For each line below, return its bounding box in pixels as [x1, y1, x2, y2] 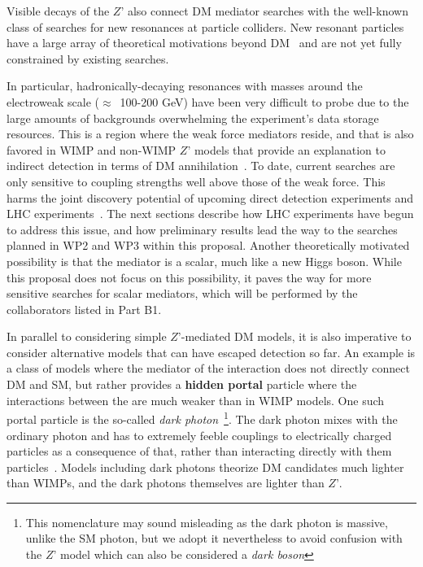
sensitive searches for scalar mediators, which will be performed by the [7, 285, 358, 302]
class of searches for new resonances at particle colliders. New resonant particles [7, 18, 404, 35]
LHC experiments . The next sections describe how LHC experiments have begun [7, 205, 414, 222]
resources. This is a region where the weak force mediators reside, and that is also [7, 125, 414, 142]
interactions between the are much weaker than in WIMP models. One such [7, 391, 385, 408]
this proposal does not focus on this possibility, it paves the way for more [7, 268, 372, 286]
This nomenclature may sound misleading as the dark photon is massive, [25, 513, 388, 530]
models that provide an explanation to [194, 141, 386, 158]
